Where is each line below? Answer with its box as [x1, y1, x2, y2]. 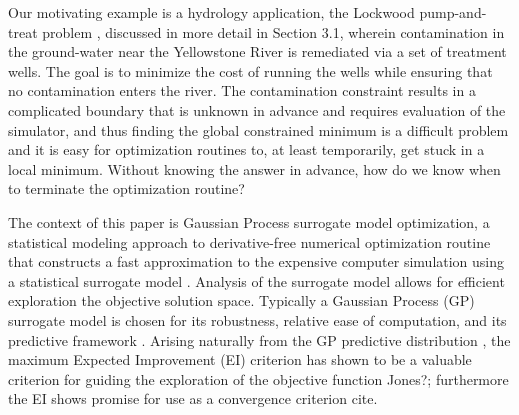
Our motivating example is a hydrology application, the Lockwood [8, 2, 415, 22]
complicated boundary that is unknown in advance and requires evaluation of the [8, 99, 506, 120]
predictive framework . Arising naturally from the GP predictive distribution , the [8, 329, 511, 350]
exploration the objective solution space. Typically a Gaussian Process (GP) [8, 290, 475, 311]
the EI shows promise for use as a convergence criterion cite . [8, 388, 378, 409]
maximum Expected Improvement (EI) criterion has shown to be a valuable [8, 349, 472, 370]
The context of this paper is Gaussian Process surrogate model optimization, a [8, 211, 490, 232]
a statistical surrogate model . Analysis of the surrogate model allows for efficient [8, 270, 505, 291]
